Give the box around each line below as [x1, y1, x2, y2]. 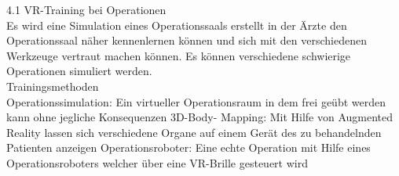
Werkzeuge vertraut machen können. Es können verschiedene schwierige [6, 47, 351, 63]
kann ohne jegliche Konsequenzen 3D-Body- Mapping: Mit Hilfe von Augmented [6, 109, 394, 125]
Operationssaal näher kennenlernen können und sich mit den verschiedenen [6, 32, 367, 48]
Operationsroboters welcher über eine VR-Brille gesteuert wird [6, 154, 308, 171]
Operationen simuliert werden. [6, 63, 152, 79]
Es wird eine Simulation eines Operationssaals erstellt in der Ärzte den [6, 16, 347, 33]
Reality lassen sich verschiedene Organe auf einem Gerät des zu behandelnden [6, 124, 382, 140]
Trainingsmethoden [6, 77, 99, 94]
